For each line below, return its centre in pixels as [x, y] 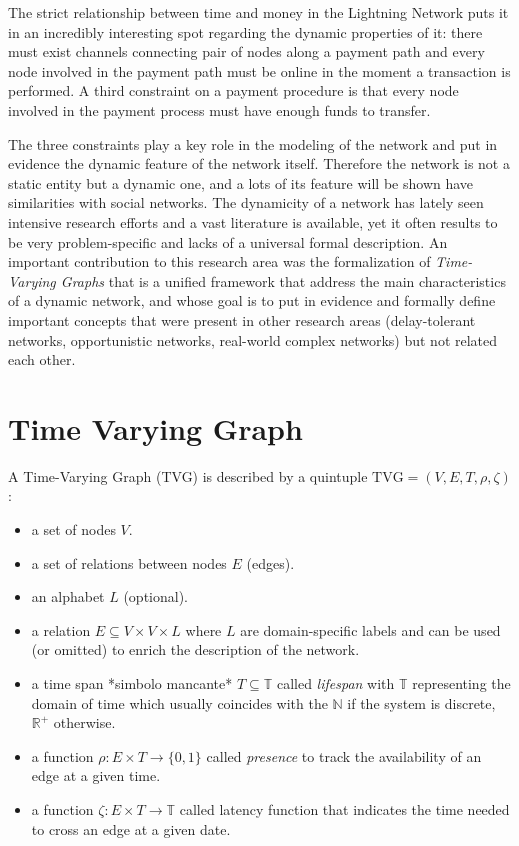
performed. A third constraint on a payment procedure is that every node [233, 90]
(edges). [270, 562]
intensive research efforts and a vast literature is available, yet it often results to [253, 221]
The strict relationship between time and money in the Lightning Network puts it [258, 12]
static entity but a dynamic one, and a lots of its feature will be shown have [241, 182]
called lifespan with [335, 682]
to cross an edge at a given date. [131, 828]
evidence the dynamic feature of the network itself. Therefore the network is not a [259, 163]
